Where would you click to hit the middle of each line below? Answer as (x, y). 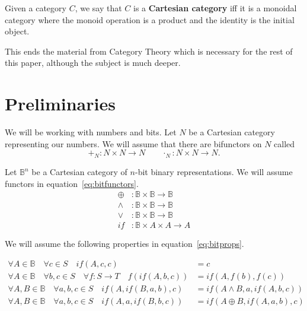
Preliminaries (60, 104)
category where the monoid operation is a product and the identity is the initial (150, 19)
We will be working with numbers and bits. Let (91, 132)
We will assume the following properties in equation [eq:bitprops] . (124, 244)
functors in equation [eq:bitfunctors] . (72, 183)
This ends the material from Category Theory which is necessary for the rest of (149, 51)
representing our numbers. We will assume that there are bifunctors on (133, 143)
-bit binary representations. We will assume (214, 172)
